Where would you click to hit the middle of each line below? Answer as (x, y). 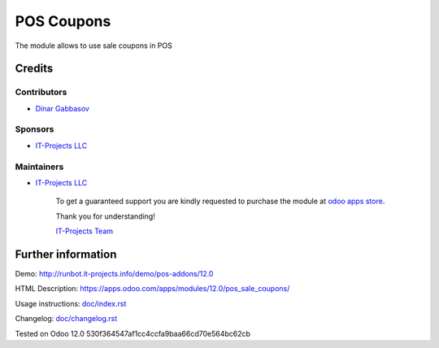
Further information (66, 254)
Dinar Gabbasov (62, 108)
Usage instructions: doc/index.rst (71, 303)
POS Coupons (63, 21)
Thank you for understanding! (106, 216)
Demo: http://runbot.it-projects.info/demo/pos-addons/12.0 (114, 274)
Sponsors (35, 129)
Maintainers (39, 167)
